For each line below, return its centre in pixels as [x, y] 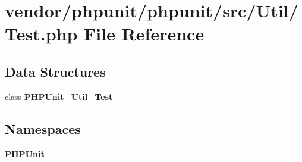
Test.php [41, 34]
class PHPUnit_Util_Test [59, 96]
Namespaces [43, 128]
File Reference [144, 34]
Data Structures [55, 71]
